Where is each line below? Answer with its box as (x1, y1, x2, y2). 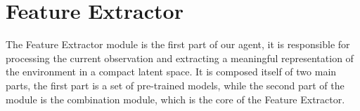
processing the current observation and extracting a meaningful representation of (6, 50, 354, 65)
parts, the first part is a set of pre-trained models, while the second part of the (6, 77, 345, 92)
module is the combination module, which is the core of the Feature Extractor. (6, 91, 345, 106)
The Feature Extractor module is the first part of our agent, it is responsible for (6, 37, 350, 52)
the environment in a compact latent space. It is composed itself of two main (6, 64, 337, 79)
